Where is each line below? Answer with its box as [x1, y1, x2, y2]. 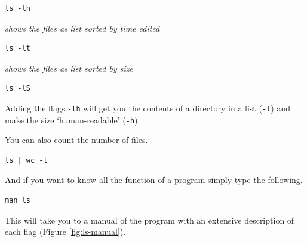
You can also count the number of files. [5, 134, 148, 146]
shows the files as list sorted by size [5, 61, 133, 74]
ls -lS [5, 84, 30, 93]
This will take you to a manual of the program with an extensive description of [5, 213, 294, 226]
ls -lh [5, 4, 30, 13]
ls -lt [5, 44, 30, 53]
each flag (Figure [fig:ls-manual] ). [5, 225, 126, 238]
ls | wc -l [5, 156, 48, 165]
